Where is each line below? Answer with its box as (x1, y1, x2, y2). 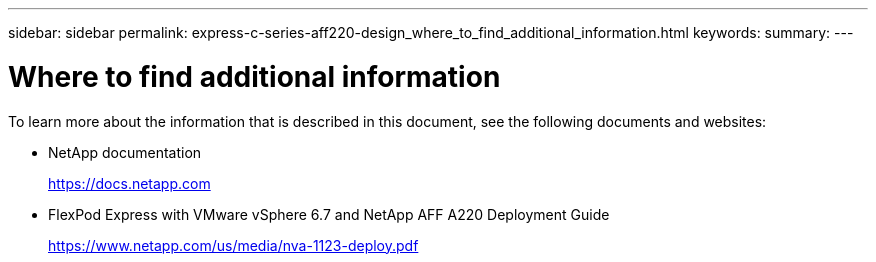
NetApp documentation (48, 143, 202, 161)
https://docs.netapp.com (48, 174, 211, 192)
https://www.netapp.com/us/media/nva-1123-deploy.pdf (48, 236, 419, 254)
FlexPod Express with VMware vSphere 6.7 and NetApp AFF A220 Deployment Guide (48, 205, 610, 223)
